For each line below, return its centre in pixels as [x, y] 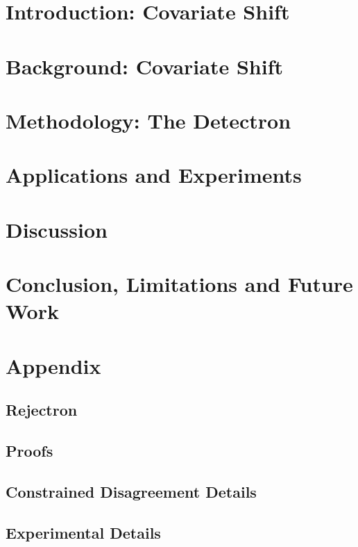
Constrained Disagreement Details [131, 491]
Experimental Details [83, 532]
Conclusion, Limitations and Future [179, 284]
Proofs [29, 450]
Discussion [57, 229]
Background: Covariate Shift [145, 66]
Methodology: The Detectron [148, 120]
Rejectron [42, 410]
